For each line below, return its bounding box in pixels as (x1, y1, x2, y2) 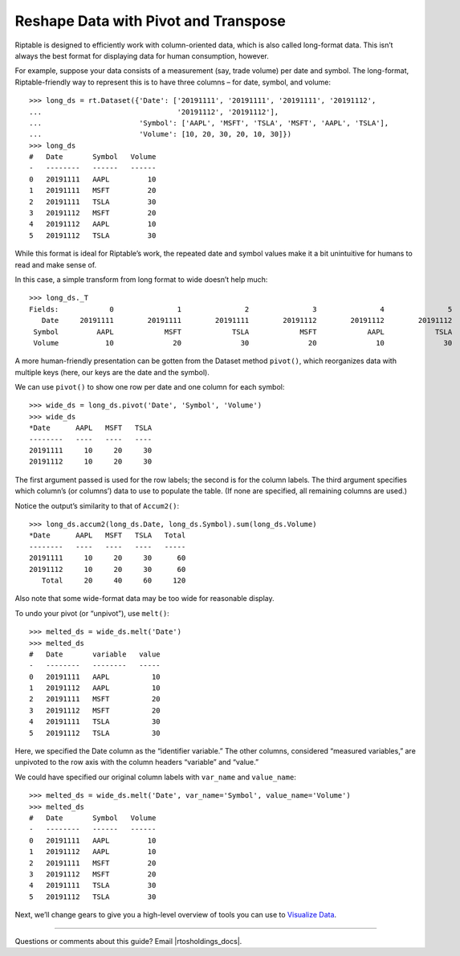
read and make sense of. (14, 259, 97, 269)
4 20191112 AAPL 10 (29, 219, 157, 229)
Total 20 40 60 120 (41, 575, 186, 585)
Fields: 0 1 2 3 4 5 (29, 304, 453, 313)
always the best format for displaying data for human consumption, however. (14, 51, 269, 60)
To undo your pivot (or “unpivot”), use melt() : (14, 608, 170, 618)
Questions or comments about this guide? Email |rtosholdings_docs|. (14, 936, 242, 946)
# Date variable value (29, 649, 161, 659)
